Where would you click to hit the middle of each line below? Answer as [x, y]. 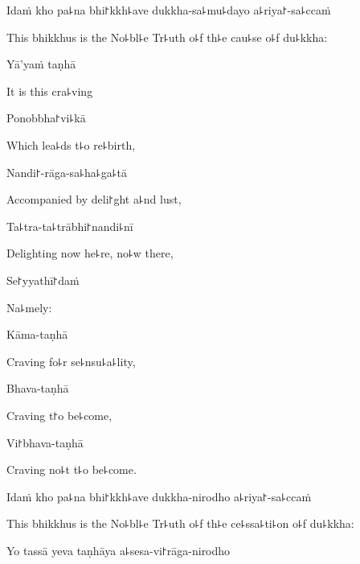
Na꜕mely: [29, 307]
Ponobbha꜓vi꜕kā [46, 118]
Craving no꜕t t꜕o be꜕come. [72, 469]
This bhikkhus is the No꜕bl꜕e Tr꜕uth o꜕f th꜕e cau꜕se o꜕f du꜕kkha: [167, 37]
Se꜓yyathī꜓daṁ [43, 280]
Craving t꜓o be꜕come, [59, 415]
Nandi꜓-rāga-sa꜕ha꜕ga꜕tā [67, 172]
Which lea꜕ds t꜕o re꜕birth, [71, 144]
